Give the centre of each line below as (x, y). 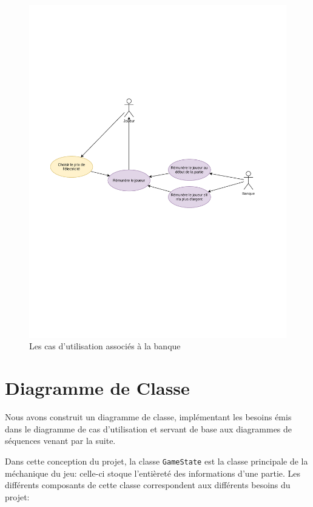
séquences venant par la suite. (60, 441)
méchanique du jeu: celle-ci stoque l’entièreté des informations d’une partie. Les (153, 473)
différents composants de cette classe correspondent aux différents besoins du (148, 485)
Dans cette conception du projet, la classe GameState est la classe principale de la (156, 461)
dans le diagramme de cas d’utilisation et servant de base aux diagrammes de (149, 428)
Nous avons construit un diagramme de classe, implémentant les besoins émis (148, 417)
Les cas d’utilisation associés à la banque (105, 346)
